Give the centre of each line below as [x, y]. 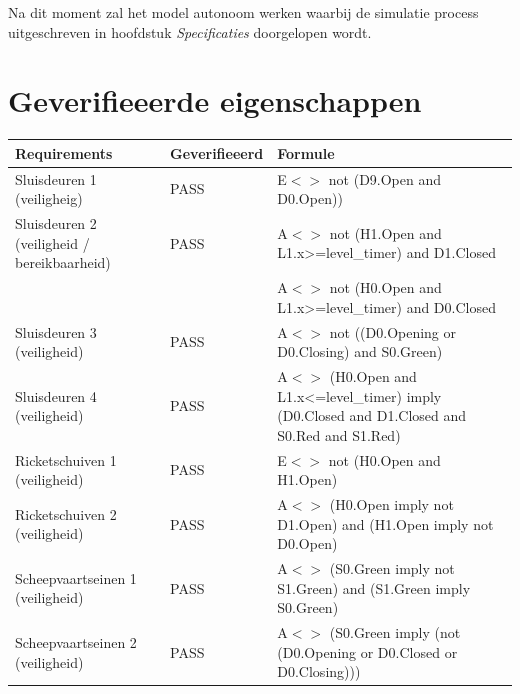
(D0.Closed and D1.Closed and [372, 415]
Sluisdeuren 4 [56, 395]
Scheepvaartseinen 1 [76, 577]
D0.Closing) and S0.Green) [360, 351]
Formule [306, 152]
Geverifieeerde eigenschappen [215, 100]
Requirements [64, 152]
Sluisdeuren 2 [56, 223]
